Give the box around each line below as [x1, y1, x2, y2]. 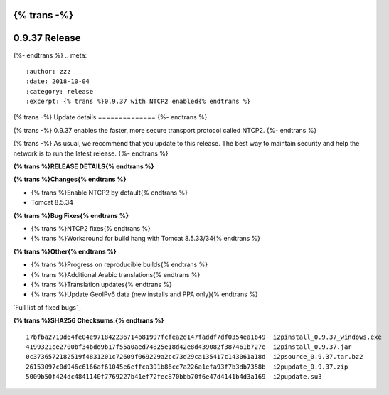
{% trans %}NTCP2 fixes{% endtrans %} [31, 224, 151, 232]
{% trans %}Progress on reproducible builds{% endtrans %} [31, 260, 208, 269]
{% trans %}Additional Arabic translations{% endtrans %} [31, 270, 201, 278]
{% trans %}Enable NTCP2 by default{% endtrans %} [31, 188, 188, 197]
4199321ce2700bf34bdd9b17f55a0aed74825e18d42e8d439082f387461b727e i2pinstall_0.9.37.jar [26, 342, 352, 351]
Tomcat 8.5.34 [31, 198, 74, 207]
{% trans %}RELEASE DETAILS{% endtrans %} [13, 162, 154, 171]
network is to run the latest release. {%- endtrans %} [13, 149, 169, 158]
